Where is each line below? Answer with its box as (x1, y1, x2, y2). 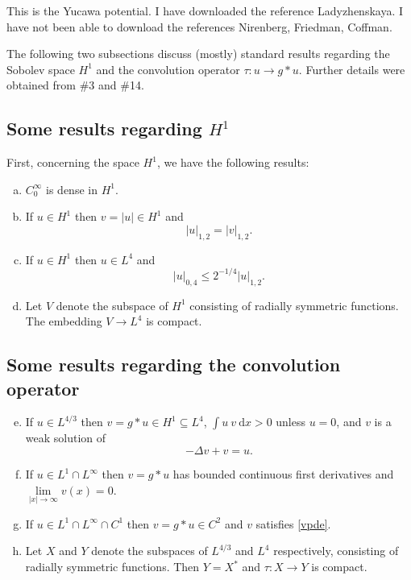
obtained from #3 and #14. (6, 77, 144, 93)
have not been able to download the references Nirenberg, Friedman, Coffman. (6, 18, 392, 35)
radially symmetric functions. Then (25, 558, 200, 575)
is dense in (46, 180, 98, 197)
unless (276, 413, 306, 430)
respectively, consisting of (273, 542, 399, 559)
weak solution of (25, 429, 106, 446)
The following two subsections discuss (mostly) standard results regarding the (6, 45, 390, 62)
